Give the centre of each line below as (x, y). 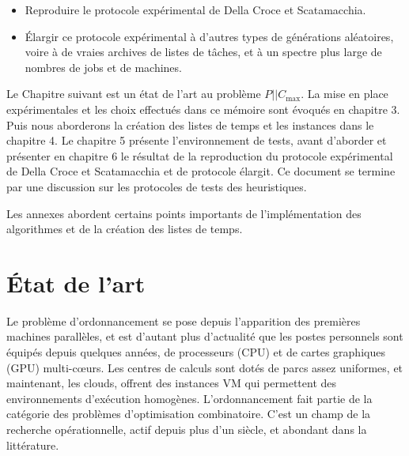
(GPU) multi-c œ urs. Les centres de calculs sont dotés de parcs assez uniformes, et (205, 367)
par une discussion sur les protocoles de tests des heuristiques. (157, 186)
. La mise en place (345, 94)
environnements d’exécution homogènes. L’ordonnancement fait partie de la (189, 398)
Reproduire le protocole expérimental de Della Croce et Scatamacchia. (195, 9)
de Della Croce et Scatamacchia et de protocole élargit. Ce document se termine (201, 171)
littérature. (33, 445)
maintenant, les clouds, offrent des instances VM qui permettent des (172, 383)
